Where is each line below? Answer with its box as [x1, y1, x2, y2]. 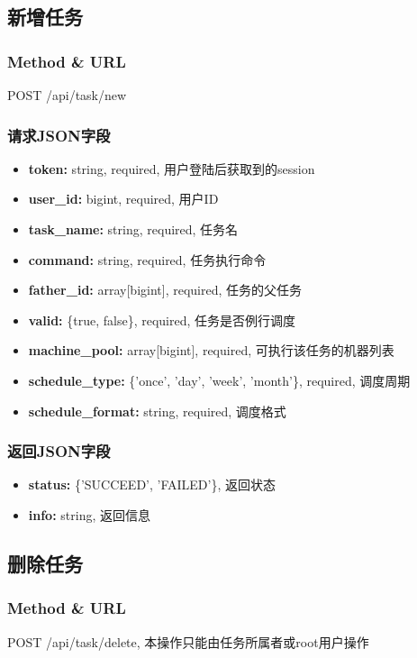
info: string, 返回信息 [28, 505, 150, 524]
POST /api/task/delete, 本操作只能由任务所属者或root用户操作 [7, 632, 369, 651]
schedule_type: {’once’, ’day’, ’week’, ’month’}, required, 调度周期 [28, 370, 411, 389]
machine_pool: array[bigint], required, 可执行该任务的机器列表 [28, 341, 394, 360]
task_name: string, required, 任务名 [28, 220, 239, 238]
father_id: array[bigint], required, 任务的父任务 [28, 280, 303, 299]
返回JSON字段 [7, 440, 111, 462]
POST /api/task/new [7, 86, 127, 104]
